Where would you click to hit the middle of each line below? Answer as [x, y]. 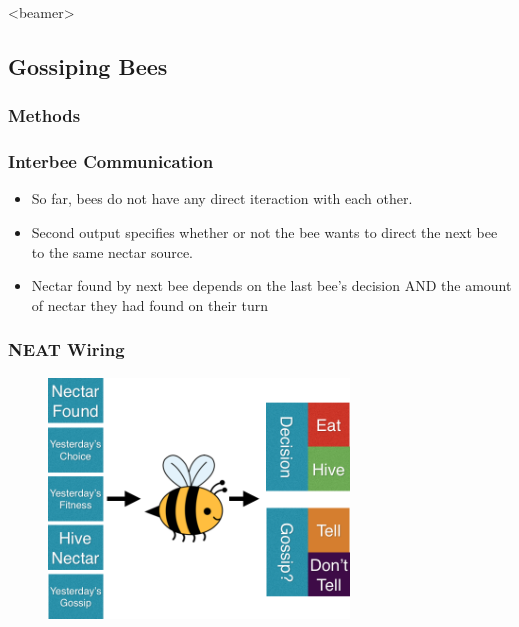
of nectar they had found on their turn [150, 304]
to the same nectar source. [112, 251]
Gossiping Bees [88, 65]
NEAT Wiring [66, 349]
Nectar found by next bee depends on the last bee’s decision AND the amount [271, 285]
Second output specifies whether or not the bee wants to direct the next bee [264, 232]
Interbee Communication [111, 161]
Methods [44, 115]
